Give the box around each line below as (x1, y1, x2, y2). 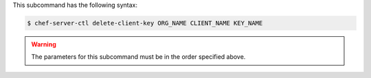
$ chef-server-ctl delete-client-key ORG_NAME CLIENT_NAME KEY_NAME (27, 19, 263, 27)
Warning (31, 40, 56, 48)
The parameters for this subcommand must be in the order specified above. (31, 53, 246, 61)
